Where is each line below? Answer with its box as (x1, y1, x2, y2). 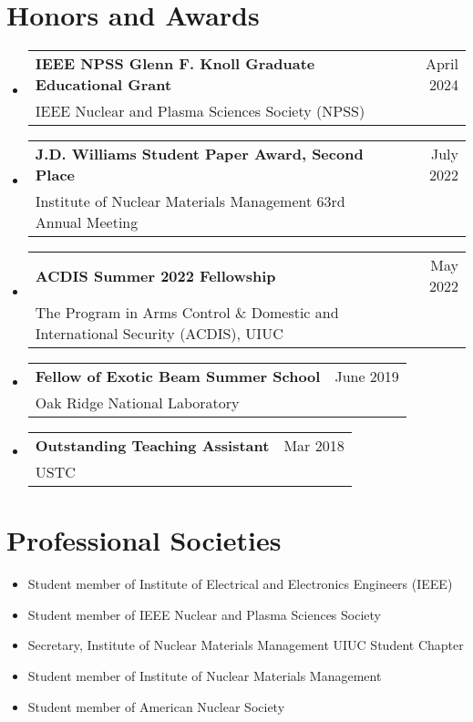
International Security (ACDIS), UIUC (35, 323, 283, 345)
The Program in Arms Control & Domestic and (35, 302, 339, 324)
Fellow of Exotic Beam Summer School (35, 366, 321, 387)
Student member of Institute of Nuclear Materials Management (27, 666, 382, 686)
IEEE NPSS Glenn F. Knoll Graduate (35, 53, 315, 75)
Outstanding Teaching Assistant (35, 435, 270, 457)
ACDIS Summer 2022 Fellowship (35, 264, 276, 286)
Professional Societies (6, 521, 282, 559)
